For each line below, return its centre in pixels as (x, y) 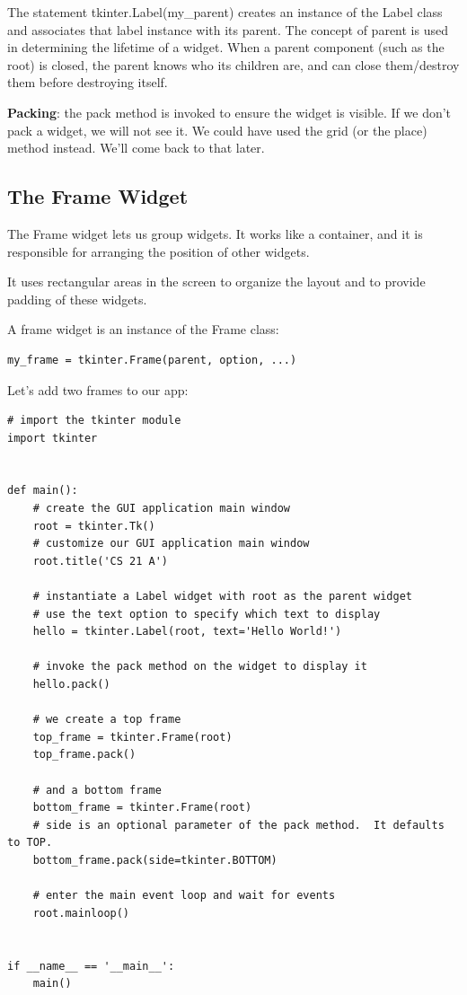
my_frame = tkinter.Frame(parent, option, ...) (152, 360)
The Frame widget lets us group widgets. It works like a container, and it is (215, 233)
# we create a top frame (107, 720)
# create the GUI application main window (161, 509)
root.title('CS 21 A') (100, 561)
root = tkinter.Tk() (94, 526)
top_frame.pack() (84, 755)
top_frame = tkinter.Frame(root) (132, 737)
